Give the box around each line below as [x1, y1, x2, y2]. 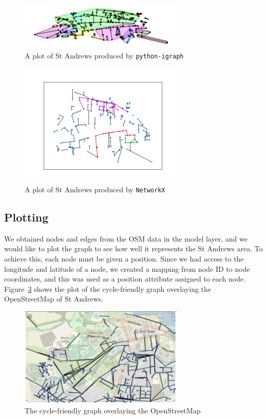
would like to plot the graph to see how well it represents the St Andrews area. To [4, 243, 263, 254]
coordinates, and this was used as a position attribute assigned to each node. [4, 273, 246, 284]
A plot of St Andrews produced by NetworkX [25, 184, 165, 194]
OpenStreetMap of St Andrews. [4, 293, 104, 304]
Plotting [4, 209, 49, 225]
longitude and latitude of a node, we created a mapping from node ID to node [4, 263, 250, 274]
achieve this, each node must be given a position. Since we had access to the [4, 253, 244, 264]
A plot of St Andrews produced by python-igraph [25, 50, 184, 61]
